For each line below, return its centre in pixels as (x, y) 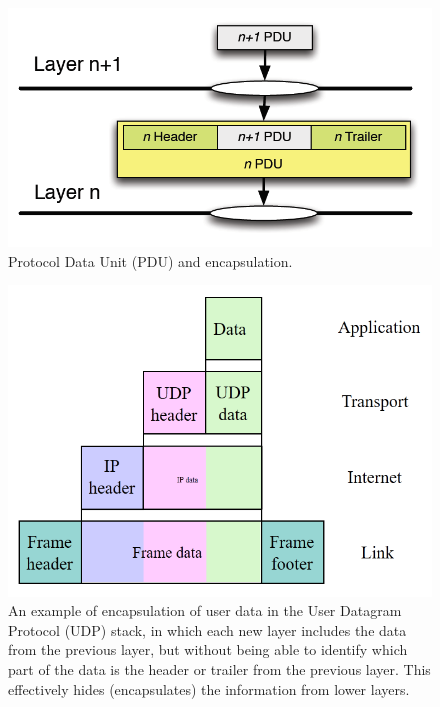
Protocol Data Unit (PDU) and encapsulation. (150, 260)
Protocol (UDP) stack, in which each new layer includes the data (207, 629)
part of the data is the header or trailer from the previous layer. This (219, 669)
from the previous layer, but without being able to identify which (208, 649)
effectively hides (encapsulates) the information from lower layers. (209, 688)
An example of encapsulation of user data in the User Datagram (205, 610)
